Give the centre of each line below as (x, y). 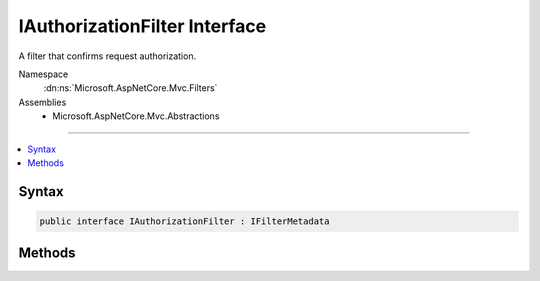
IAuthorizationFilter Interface (142, 26)
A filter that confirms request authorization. (107, 56)
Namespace (43, 74)
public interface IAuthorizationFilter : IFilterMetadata (184, 221)
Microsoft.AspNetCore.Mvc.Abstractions (136, 116)
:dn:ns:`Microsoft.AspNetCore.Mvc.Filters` (130, 88)
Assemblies (42, 102)
